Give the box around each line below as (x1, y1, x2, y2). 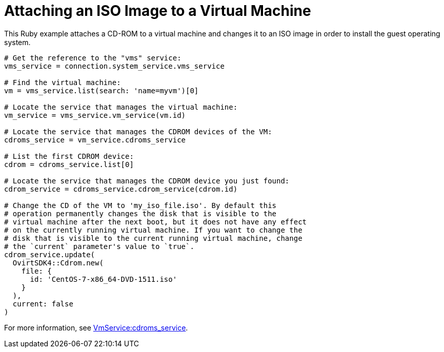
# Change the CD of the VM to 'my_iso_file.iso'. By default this (4, 201, 277, 210)
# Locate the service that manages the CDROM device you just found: (4, 176, 290, 185)
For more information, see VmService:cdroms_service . (4, 323, 188, 332)
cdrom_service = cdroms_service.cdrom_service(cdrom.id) (4, 184, 238, 193)
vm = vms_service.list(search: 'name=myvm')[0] (4, 86, 199, 95)
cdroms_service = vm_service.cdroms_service (4, 135, 186, 144)
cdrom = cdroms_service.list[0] (4, 160, 134, 169)
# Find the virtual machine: (4, 78, 121, 87)
